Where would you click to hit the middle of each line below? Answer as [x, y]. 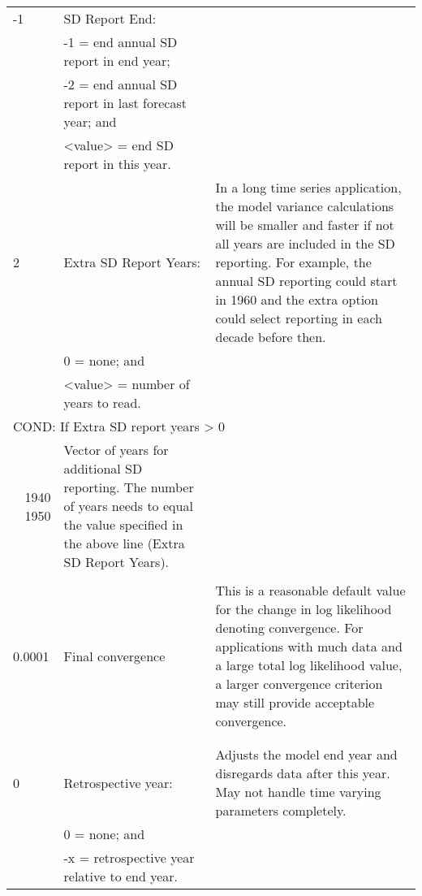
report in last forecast [125, 103]
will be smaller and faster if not [305, 225]
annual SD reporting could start [306, 281]
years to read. [102, 403]
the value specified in [123, 524]
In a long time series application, [308, 187]
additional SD [103, 468]
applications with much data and [309, 646]
